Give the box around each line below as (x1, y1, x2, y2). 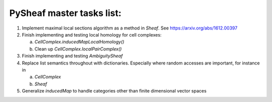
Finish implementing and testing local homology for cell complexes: (22, 31, 162, 37)
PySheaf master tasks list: (9, 7, 122, 18)
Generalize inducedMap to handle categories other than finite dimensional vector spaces (22, 88, 207, 94)
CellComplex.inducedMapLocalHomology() (34, 39, 124, 45)
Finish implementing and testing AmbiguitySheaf (22, 53, 123, 59)
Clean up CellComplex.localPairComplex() (34, 45, 122, 52)
